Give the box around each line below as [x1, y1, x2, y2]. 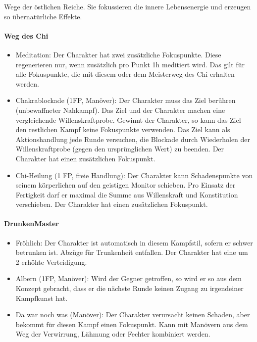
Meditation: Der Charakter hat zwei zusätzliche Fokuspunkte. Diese [15, 49, 221, 59]
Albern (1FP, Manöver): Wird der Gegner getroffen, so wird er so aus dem [15, 273, 242, 284]
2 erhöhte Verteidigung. [15, 256, 87, 267]
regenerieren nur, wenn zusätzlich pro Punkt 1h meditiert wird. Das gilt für [15, 59, 245, 69]
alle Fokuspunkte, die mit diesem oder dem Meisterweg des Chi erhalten [15, 69, 235, 79]
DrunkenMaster [4, 218, 59, 229]
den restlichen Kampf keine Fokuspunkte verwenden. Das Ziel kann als [15, 124, 230, 135]
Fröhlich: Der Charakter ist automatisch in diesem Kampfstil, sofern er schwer [15, 237, 253, 247]
